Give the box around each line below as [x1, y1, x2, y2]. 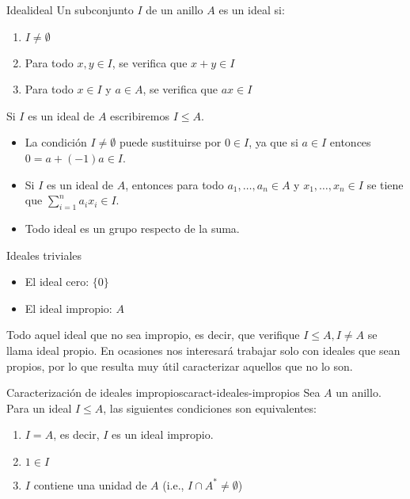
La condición [25, 134, 87, 150]
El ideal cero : [25, 273, 89, 290]
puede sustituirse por [119, 134, 222, 150]
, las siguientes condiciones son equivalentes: [103, 399, 317, 416]
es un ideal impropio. [112, 426, 214, 443]
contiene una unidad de [33, 476, 147, 493]
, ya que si [249, 134, 298, 150]
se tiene [366, 176, 404, 192]
